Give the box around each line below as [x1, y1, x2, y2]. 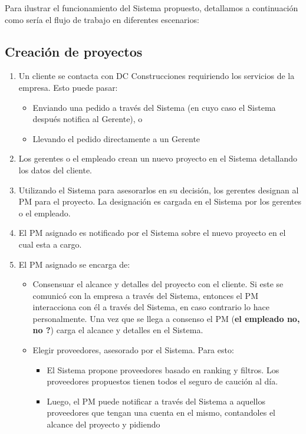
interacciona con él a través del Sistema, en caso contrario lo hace [32, 301, 269, 313]
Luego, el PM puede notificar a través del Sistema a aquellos [47, 394, 265, 407]
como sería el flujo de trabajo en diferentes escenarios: [5, 13, 199, 25]
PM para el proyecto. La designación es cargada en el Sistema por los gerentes [18, 195, 302, 208]
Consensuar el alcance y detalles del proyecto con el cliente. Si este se [32, 278, 284, 290]
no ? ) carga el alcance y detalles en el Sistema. [32, 324, 203, 336]
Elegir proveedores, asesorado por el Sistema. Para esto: [32, 344, 234, 356]
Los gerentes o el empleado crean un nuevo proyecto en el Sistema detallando [18, 152, 298, 165]
